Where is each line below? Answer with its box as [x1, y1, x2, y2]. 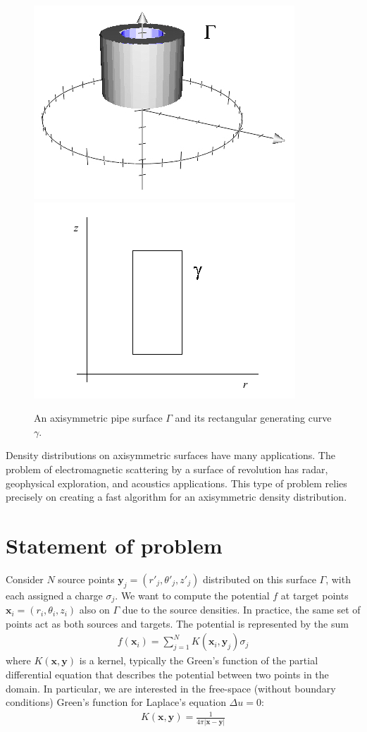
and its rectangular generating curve [175, 410, 332, 425]
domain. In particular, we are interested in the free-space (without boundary [6, 681, 336, 695]
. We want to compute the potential [115, 587, 270, 602]
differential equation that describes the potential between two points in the [6, 666, 329, 681]
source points [58, 571, 115, 586]
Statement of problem [6, 530, 223, 559]
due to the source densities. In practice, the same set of [122, 602, 361, 617]
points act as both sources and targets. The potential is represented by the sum [6, 616, 349, 630]
